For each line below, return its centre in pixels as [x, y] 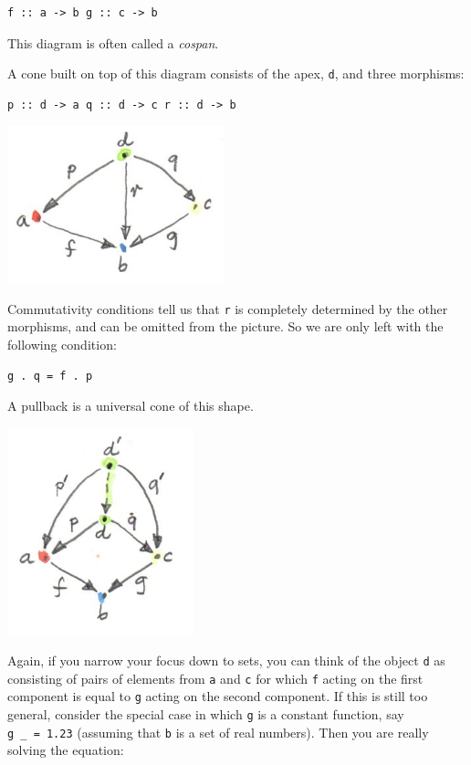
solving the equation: [66, 750]
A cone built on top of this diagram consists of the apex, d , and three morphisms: [236, 73]
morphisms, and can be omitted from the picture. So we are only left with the [225, 326]
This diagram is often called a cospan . [113, 42]
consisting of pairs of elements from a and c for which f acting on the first [215, 678]
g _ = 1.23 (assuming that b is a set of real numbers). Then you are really [218, 732]
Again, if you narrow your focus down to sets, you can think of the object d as [226, 660]
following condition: [62, 345]
